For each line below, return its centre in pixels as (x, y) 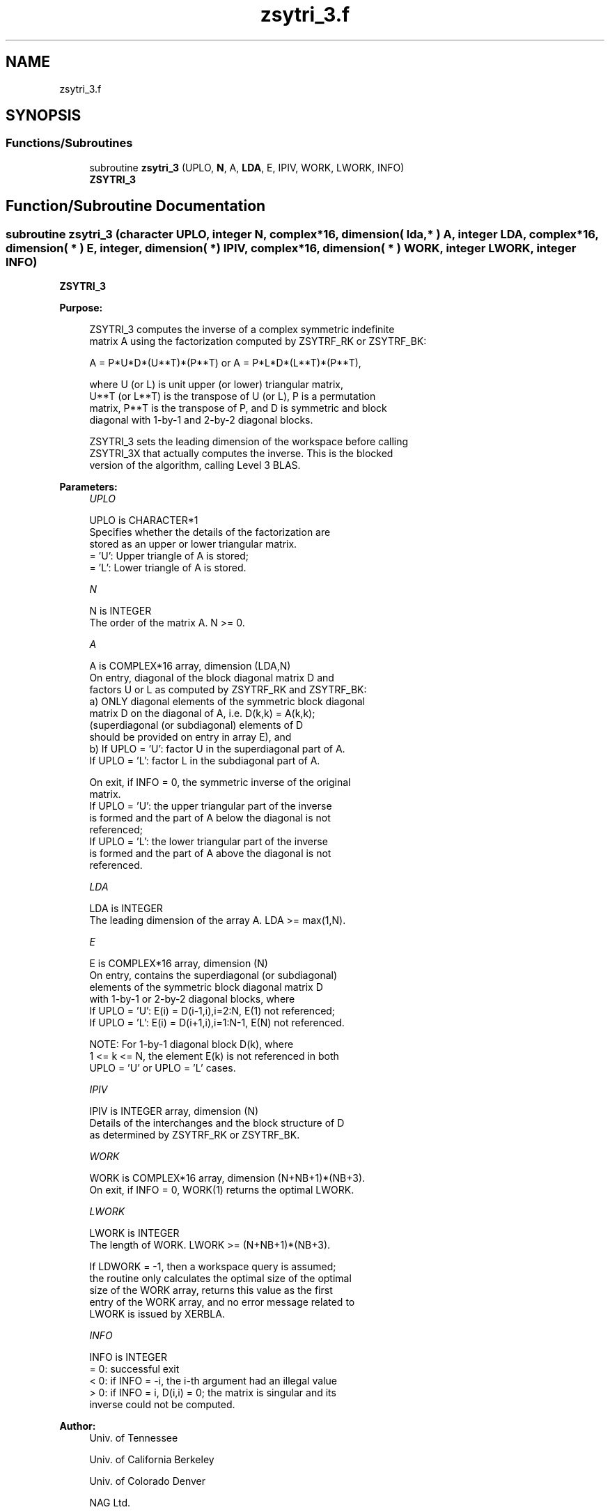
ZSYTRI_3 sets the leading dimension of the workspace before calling (249, 442)
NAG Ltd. (110, 1503)
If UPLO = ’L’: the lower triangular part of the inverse (209, 842)
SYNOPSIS (44, 116)
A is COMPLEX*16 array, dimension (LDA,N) (190, 666)
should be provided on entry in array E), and (190, 737)
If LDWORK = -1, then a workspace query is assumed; (213, 1267)
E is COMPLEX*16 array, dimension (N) (179, 964)
